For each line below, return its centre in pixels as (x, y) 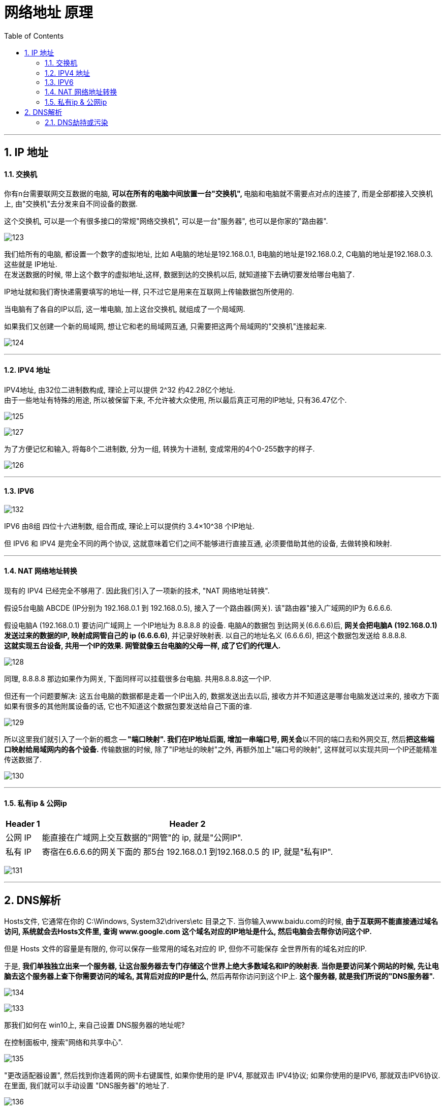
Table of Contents (34, 36)
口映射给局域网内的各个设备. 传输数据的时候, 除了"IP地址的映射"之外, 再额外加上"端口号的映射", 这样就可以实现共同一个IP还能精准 (221, 750)
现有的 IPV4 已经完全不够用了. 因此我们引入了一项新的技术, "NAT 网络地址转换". (137, 591)
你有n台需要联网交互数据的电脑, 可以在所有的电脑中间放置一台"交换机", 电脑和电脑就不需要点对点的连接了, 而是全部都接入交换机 (218, 194)
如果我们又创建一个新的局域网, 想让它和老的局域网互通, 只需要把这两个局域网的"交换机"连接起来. (166, 326)
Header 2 (187, 824)
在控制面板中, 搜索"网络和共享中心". (63, 1042)
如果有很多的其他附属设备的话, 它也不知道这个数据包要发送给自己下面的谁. (128, 706)
